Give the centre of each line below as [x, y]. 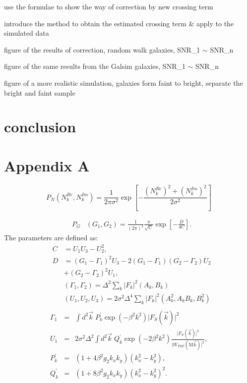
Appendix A [47, 165]
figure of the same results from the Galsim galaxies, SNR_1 [95, 66]
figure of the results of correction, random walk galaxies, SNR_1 [102, 49]
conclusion [40, 127]
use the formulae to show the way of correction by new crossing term [109, 6]
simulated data [27, 33]
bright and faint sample [40, 92]
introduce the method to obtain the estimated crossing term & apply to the [119, 23]
